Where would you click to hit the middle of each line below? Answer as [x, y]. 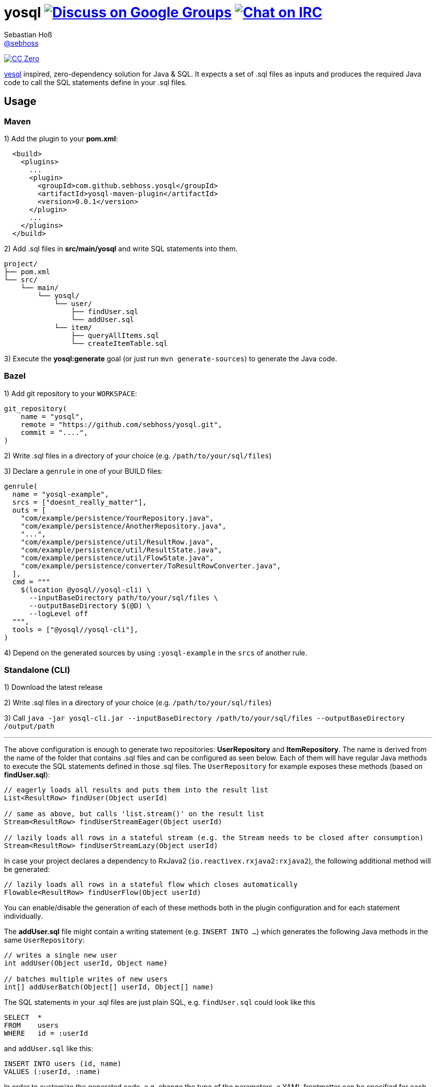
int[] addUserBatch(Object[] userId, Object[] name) [109, 987]
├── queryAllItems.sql [115, 335]
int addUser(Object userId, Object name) [86, 963]
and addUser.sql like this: [49, 1049]
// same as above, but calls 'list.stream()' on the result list [134, 814]
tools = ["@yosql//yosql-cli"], [75, 629]
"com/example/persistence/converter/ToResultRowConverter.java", [151, 566]
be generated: [27, 870]
